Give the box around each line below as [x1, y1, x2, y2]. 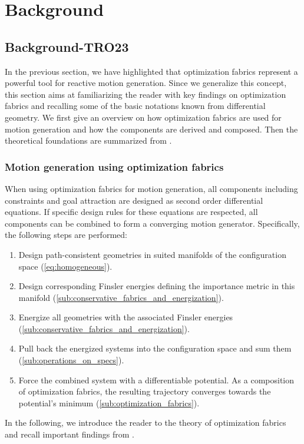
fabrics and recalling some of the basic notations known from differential [5, 100, 266, 112]
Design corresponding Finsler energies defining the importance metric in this [18, 280, 295, 292]
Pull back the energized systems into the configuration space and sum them [18, 342, 292, 354]
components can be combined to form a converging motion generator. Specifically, [5, 217, 300, 229]
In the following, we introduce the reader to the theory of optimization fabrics [5, 416, 286, 429]
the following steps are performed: [5, 228, 127, 241]
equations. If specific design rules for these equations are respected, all [5, 206, 258, 218]
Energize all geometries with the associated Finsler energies [18, 311, 233, 323]
